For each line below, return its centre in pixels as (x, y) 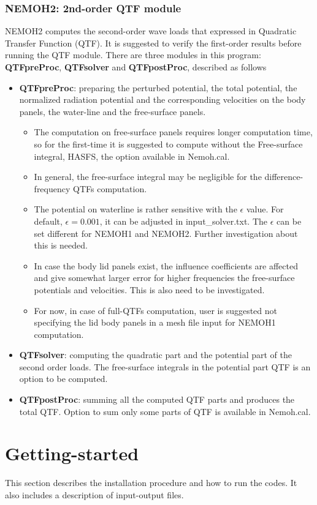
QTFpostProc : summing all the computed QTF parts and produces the (157, 399)
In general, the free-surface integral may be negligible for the (148, 177)
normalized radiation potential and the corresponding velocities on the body (162, 99)
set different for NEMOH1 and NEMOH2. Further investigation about (166, 233)
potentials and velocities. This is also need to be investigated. (149, 289)
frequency (52, 188)
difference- (284, 177)
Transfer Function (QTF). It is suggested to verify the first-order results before (153, 43)
